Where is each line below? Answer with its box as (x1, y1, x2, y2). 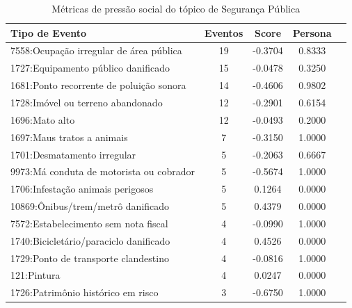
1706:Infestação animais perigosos (10, 181, 154, 196)
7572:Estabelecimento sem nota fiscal (10, 216, 168, 230)
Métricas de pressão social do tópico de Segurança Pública (51, 1, 301, 15)
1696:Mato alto (10, 112, 75, 127)
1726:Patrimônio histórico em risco (10, 285, 159, 300)
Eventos (205, 25, 243, 40)
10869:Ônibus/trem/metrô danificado (10, 199, 170, 213)
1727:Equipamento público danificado (10, 60, 170, 75)
